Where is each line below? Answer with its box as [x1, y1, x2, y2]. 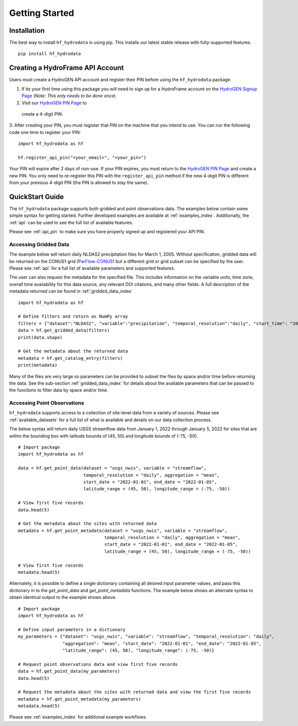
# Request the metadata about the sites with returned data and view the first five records [18, 689, 251, 695]
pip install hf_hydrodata [18, 51, 81, 57]
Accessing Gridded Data [9, 241, 70, 248]
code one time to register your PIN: [9, 129, 81, 135]
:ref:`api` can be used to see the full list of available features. [9, 219, 134, 225]
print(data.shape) [18, 334, 63, 340]
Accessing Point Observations [9, 399, 84, 406]
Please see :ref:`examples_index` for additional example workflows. [9, 714, 148, 720]
